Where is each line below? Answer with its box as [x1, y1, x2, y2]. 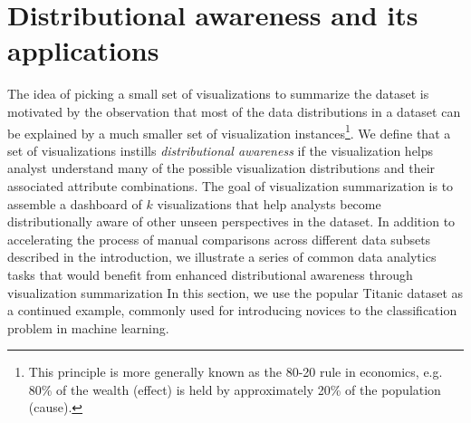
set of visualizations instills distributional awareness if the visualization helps [7, 140, 434, 159]
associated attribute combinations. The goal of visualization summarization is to [7, 176, 454, 195]
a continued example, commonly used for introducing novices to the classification [7, 301, 457, 320]
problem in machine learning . [7, 318, 169, 337]
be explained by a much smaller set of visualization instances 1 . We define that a [7, 120, 451, 142]
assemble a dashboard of [7, 194, 142, 213]
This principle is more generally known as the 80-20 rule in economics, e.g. [28, 362, 443, 381]
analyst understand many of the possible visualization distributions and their [7, 159, 436, 178]
